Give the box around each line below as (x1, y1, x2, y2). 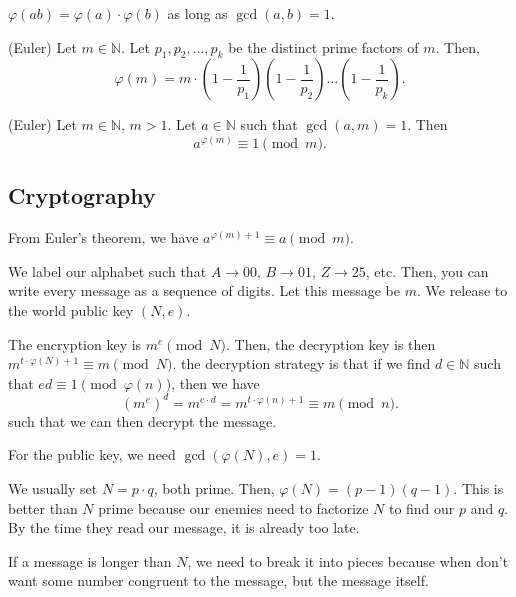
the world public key (8, 299, 134, 320)
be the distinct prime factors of (228, 36, 419, 57)
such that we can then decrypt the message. (8, 410, 277, 431)
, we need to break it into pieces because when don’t (187, 550, 509, 571)
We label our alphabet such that (8, 260, 207, 281)
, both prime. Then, (153, 478, 275, 499)
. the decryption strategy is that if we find (172, 353, 431, 374)
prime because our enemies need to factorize (98, 497, 369, 518)
